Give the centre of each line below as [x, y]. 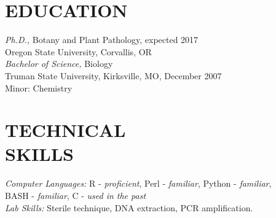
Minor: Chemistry [39, 88]
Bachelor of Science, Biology [59, 64]
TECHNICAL [65, 130]
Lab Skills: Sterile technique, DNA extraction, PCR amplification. [129, 207]
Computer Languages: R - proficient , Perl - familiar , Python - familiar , [138, 183]
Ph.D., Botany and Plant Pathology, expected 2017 [102, 40]
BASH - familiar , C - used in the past [76, 195]
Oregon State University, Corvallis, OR [78, 51]
